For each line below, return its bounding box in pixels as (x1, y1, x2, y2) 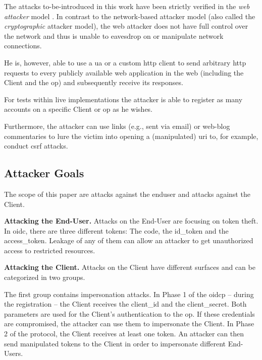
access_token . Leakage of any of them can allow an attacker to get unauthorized (4, 235, 253, 246)
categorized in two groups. (4, 272, 85, 282)
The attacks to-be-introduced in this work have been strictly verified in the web (4, 1, 250, 11)
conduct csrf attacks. (4, 140, 68, 151)
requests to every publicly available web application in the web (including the (4, 67, 244, 78)
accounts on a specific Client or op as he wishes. (4, 104, 153, 114)
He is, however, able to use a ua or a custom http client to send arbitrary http (4, 57, 246, 67)
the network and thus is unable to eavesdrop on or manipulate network (4, 30, 224, 41)
